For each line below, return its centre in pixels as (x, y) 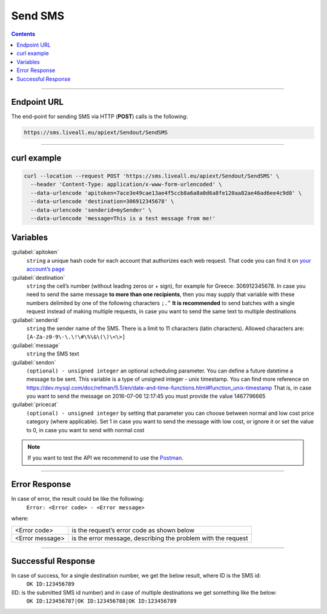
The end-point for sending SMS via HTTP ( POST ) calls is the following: (99, 117)
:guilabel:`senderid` (35, 320)
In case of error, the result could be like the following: (78, 499)
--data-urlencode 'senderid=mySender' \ (91, 210)
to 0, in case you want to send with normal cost (85, 430)
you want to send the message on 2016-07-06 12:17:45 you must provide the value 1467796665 (146, 396)
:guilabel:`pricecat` (35, 404)
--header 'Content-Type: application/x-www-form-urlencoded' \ (126, 184)
